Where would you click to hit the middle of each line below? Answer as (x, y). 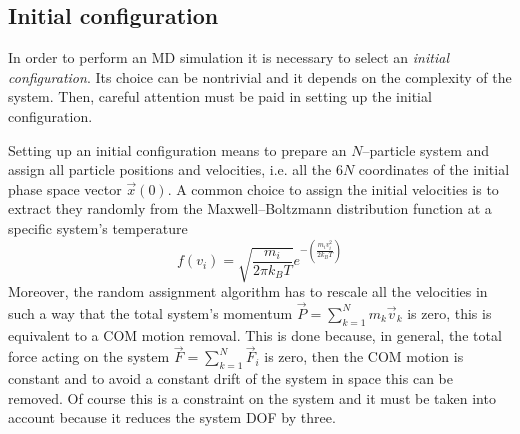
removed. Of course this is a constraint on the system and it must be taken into (252, 397)
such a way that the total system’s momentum (150, 312)
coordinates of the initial (434, 169)
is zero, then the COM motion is (364, 356)
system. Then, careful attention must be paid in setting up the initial (220, 96)
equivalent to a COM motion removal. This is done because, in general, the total (255, 334)
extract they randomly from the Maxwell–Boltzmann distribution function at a (250, 208)
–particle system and (426, 149)
